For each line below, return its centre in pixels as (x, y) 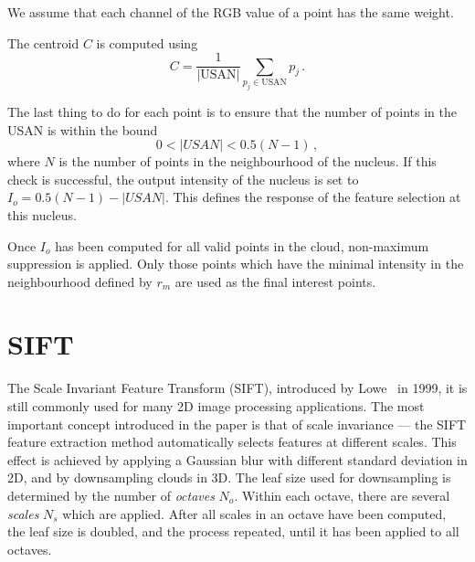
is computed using (147, 42)
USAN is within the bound (83, 129)
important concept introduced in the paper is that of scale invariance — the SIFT (237, 424)
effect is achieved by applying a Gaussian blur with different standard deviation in (237, 459)
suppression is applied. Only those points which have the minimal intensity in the (236, 264)
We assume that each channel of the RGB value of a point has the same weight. (231, 12)
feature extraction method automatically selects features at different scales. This (232, 442)
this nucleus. (42, 214)
